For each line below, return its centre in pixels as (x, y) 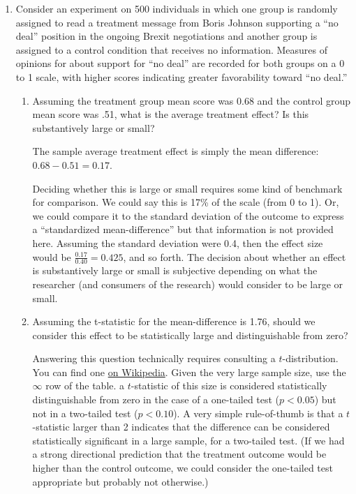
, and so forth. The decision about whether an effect (235, 256)
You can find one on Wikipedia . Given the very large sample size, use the (189, 372)
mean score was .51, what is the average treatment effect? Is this (171, 114)
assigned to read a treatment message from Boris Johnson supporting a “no (177, 22)
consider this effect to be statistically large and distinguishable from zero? (190, 335)
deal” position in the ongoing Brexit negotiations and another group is (166, 36)
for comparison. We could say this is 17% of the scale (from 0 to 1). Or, (186, 202)
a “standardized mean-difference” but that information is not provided (183, 229)
